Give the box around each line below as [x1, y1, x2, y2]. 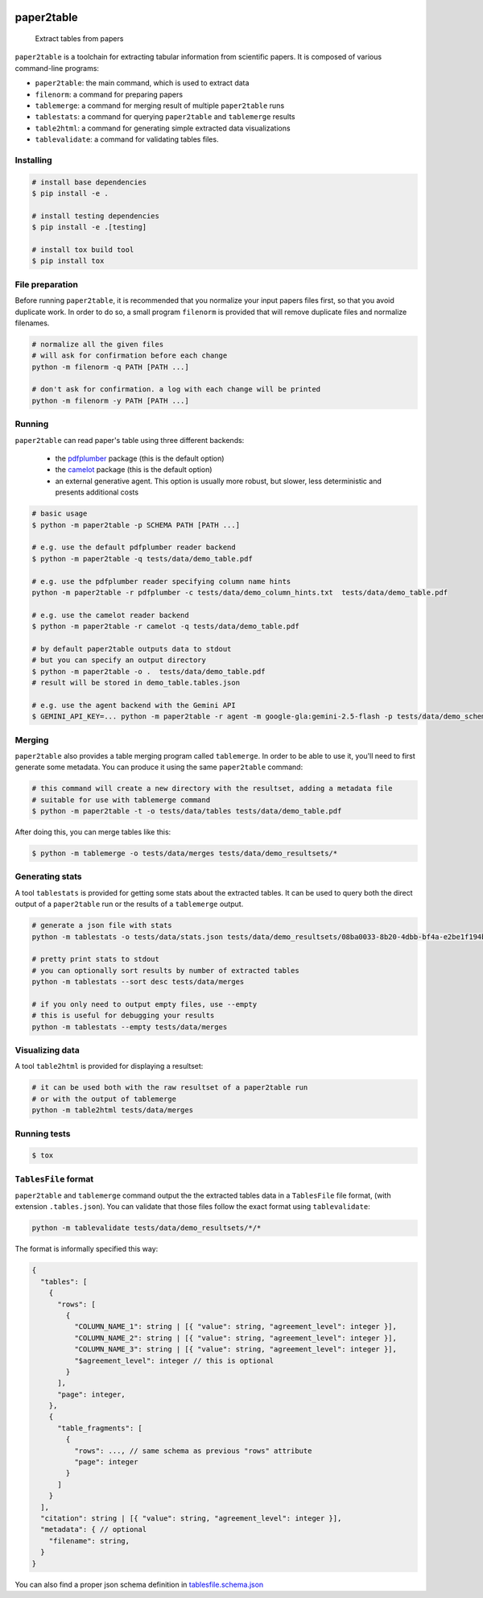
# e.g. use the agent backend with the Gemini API [31, 701, 237, 710]
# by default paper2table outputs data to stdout [31, 644, 232, 653]
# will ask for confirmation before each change [31, 351, 228, 360]
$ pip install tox [31, 256, 105, 266]
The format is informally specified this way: [14, 1244, 159, 1254]
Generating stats [14, 871, 82, 882]
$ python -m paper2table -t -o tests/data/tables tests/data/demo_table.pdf [31, 806, 342, 816]
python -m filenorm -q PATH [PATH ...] [31, 362, 189, 371]
